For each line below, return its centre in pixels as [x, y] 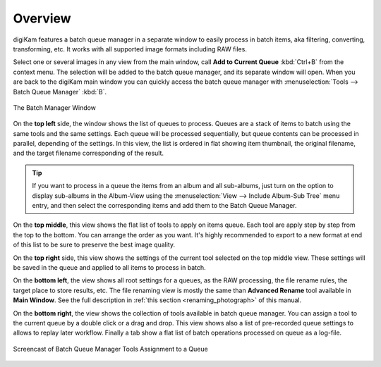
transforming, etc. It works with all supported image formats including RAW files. [130, 49]
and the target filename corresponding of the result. [89, 153]
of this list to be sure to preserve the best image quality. [94, 245]
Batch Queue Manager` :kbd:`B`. [60, 92]
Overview [42, 18]
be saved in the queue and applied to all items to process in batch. [109, 267]
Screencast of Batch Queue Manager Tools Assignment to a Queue [110, 349]
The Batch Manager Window [55, 107]
